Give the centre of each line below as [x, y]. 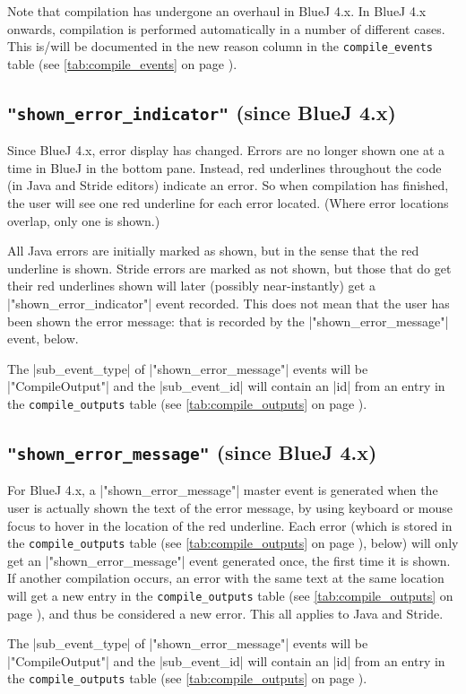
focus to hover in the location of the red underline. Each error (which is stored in [230, 525]
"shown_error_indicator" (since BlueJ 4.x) [202, 112]
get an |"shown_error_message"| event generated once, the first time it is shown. [229, 560]
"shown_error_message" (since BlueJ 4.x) [192, 451]
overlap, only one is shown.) [84, 220]
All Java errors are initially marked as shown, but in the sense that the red [213, 251]
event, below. [43, 338]
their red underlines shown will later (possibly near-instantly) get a [191, 286]
